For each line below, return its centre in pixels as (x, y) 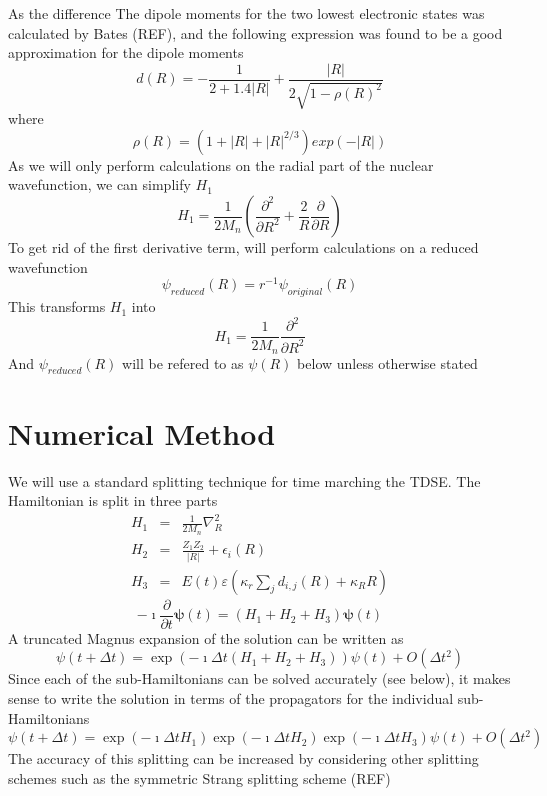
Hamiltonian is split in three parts (113, 500)
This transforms (57, 306)
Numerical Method (142, 432)
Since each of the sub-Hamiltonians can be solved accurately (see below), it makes (259, 678)
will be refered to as (183, 362)
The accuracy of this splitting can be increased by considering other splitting (243, 758)
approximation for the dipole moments (126, 52)
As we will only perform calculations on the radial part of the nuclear (221, 164)
